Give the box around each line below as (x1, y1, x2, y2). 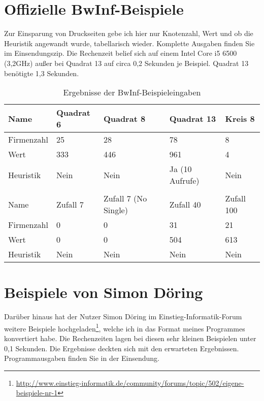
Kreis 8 (225, 112, 255, 124)
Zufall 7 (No (103, 192, 147, 205)
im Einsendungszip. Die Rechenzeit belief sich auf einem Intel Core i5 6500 (4, 48, 237, 58)
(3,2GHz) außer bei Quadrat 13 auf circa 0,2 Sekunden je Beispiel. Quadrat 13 (4, 57, 249, 68)
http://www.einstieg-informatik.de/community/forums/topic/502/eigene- (16, 377, 244, 388)
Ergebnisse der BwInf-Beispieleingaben (63, 86, 201, 98)
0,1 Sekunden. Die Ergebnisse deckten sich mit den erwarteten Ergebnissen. (4, 343, 239, 353)
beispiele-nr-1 (16, 387, 58, 398)
